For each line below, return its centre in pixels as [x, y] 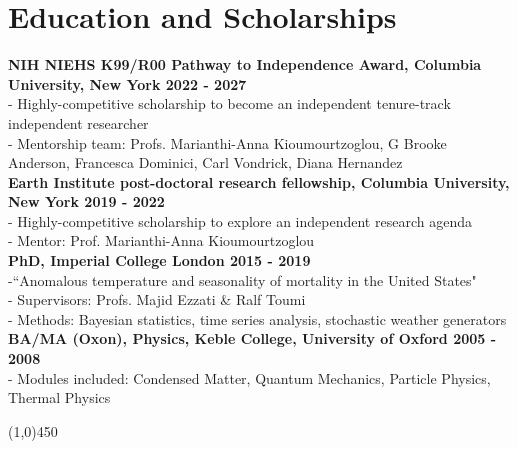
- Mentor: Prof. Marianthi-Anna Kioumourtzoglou [161, 240]
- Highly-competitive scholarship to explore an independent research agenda [240, 220]
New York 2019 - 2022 [86, 201]
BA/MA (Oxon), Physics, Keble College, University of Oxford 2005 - [252, 338]
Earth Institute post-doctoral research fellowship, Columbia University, [259, 181]
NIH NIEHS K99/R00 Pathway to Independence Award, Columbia [245, 64]
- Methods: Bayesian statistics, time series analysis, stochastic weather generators [257, 318]
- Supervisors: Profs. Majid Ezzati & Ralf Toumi [157, 299]
